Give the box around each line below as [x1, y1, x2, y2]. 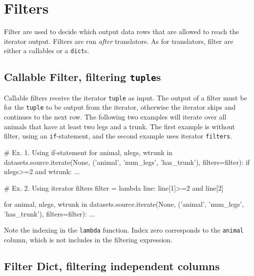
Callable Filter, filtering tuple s [4, 69, 161, 84]
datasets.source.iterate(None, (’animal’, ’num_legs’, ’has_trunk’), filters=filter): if [4, 157, 250, 167]
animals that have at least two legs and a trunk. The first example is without [4, 121, 235, 131]
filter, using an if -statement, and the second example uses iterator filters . [4, 131, 233, 141]
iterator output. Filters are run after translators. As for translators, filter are [4, 36, 233, 46]
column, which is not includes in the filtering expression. [4, 235, 172, 245]
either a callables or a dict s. [4, 45, 89, 56]
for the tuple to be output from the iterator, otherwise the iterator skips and [4, 102, 236, 112]
